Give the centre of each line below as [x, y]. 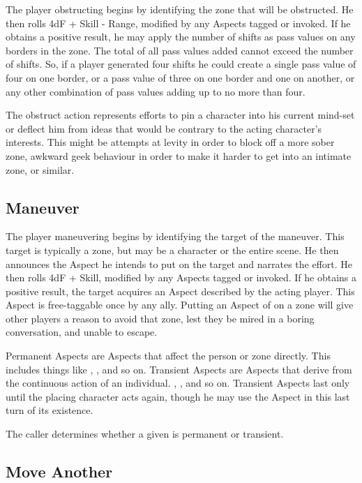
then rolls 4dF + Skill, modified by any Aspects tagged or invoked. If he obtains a [181, 277]
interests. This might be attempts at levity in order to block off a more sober [170, 142]
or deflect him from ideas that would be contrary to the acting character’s [164, 128]
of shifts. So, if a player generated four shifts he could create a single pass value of [181, 64]
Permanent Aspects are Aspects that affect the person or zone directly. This [168, 356]
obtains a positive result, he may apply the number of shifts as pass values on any [181, 37]
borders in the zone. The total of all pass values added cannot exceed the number [180, 50]
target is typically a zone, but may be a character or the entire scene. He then [172, 250]
